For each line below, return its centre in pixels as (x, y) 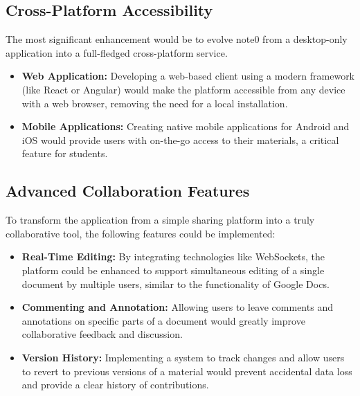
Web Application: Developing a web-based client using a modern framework (188, 76)
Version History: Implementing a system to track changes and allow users (183, 357)
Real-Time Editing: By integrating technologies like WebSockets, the (173, 256)
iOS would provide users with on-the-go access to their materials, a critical (180, 139)
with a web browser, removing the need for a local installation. (155, 103)
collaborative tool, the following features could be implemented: (141, 233)
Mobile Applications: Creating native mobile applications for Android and (186, 126)
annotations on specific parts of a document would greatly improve (163, 320)
